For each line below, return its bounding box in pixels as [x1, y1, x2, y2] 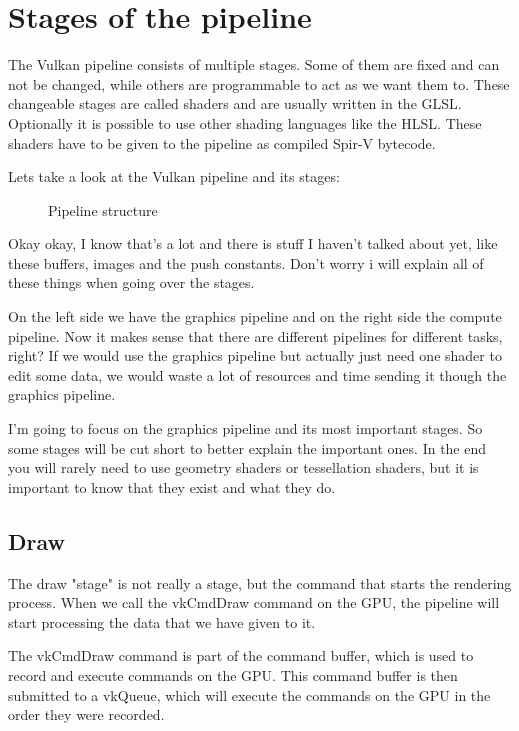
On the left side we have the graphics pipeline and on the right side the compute [8, 306, 502, 327]
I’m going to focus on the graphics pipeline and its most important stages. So [8, 418, 483, 439]
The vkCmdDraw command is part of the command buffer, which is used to [8, 645, 474, 666]
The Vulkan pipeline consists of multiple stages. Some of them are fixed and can [8, 54, 500, 75]
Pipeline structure [48, 199, 158, 220]
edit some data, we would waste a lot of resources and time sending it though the [8, 364, 507, 385]
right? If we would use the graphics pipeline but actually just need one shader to [8, 345, 502, 366]
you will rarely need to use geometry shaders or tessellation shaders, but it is [8, 457, 479, 478]
